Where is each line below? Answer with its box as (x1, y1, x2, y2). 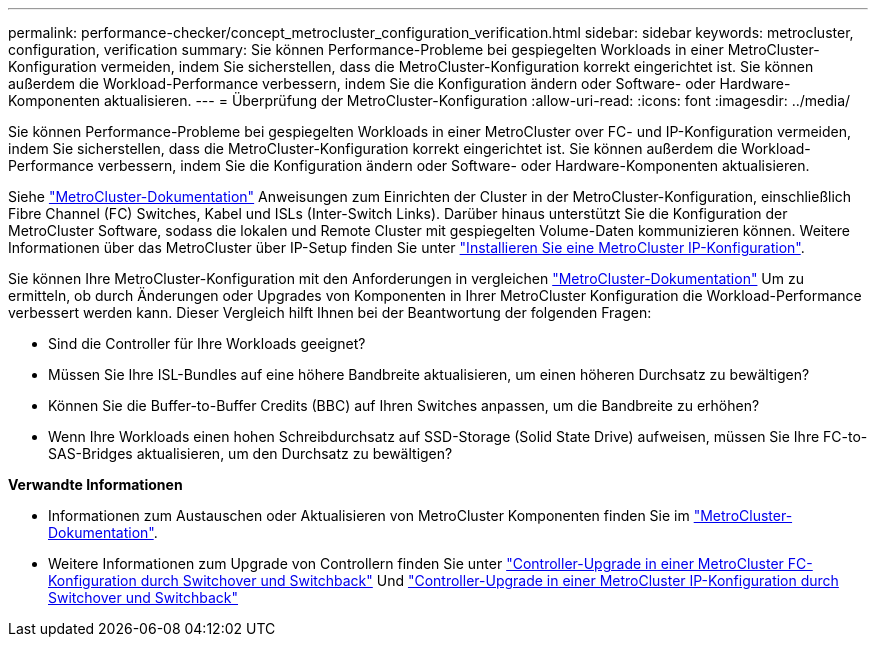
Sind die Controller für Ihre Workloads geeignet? (48, 335, 366, 352)
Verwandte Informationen (8, 476, 183, 493)
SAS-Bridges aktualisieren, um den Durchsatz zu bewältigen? (48, 445, 453, 462)
